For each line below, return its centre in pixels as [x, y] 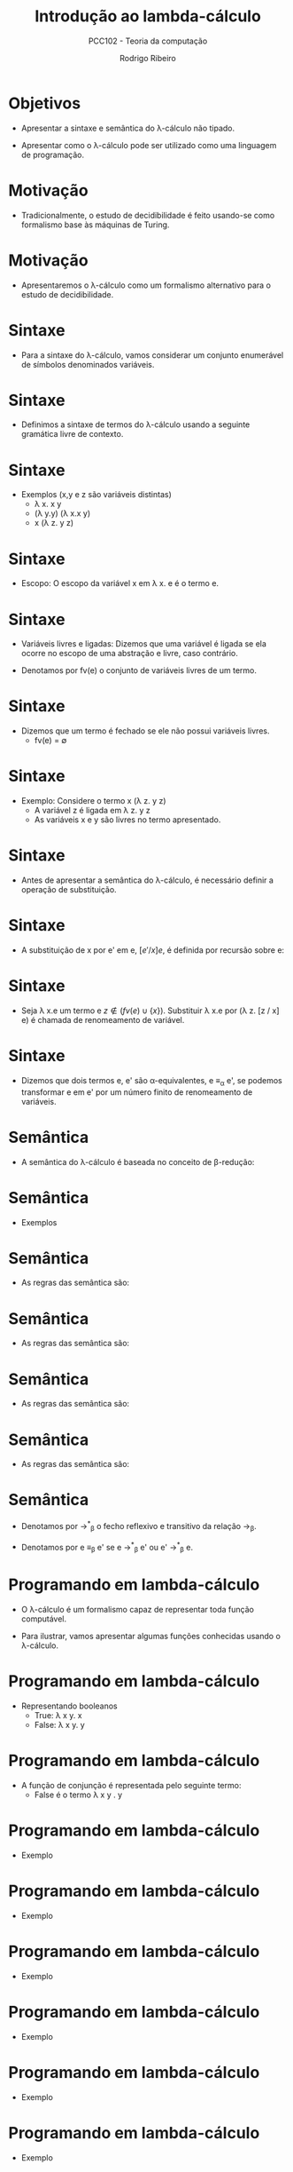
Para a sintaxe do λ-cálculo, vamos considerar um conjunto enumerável [152, 355]
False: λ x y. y [59, 1725]
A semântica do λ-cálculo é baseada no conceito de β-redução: [138, 1161]
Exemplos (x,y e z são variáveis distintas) [96, 495]
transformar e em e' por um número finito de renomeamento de [137, 1092]
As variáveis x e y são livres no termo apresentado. [127, 820]
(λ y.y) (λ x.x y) [62, 513]
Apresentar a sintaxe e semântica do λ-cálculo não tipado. [128, 128]
